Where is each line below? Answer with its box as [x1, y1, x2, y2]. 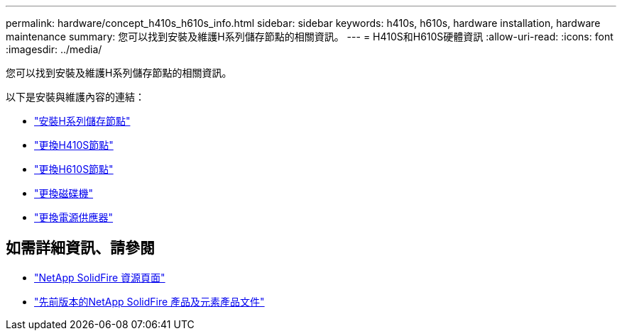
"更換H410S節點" [34, 139, 114, 151]
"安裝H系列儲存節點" [34, 115, 131, 127]
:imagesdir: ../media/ [6, 43, 102, 55]
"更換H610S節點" [34, 163, 114, 175]
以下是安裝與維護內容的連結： [6, 91, 145, 103]
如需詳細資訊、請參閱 [6, 239, 155, 257]
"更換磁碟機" [34, 187, 94, 199]
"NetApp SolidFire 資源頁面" [34, 271, 165, 284]
